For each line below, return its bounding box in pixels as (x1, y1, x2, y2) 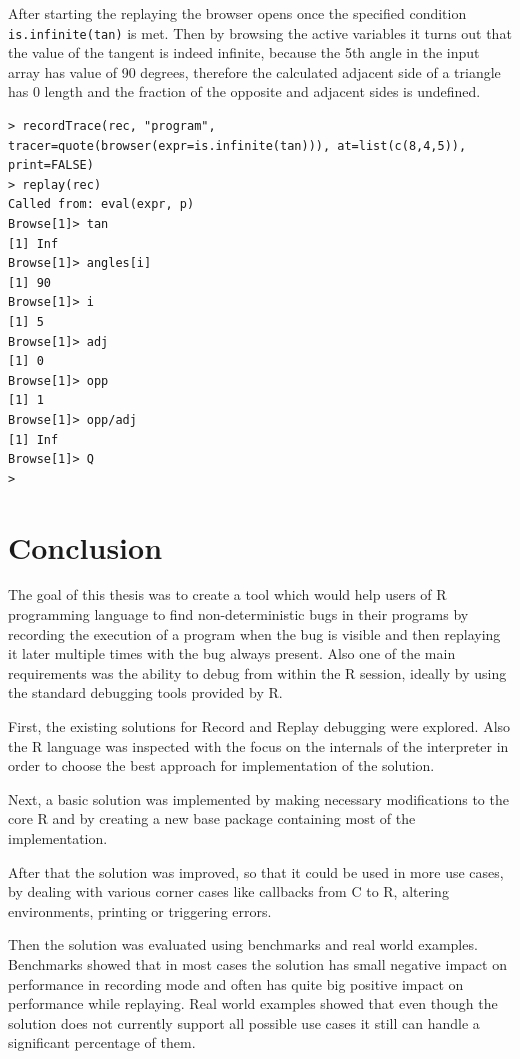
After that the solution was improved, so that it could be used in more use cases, (8, 861, 504, 882)
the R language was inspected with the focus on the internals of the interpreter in (8, 735, 509, 756)
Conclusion (8, 526, 163, 567)
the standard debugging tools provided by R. (8, 682, 283, 703)
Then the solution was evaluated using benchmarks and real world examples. (8, 934, 478, 955)
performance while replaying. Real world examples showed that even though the (8, 993, 498, 1014)
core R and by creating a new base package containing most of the (8, 808, 416, 829)
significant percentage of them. (8, 1032, 196, 1053)
